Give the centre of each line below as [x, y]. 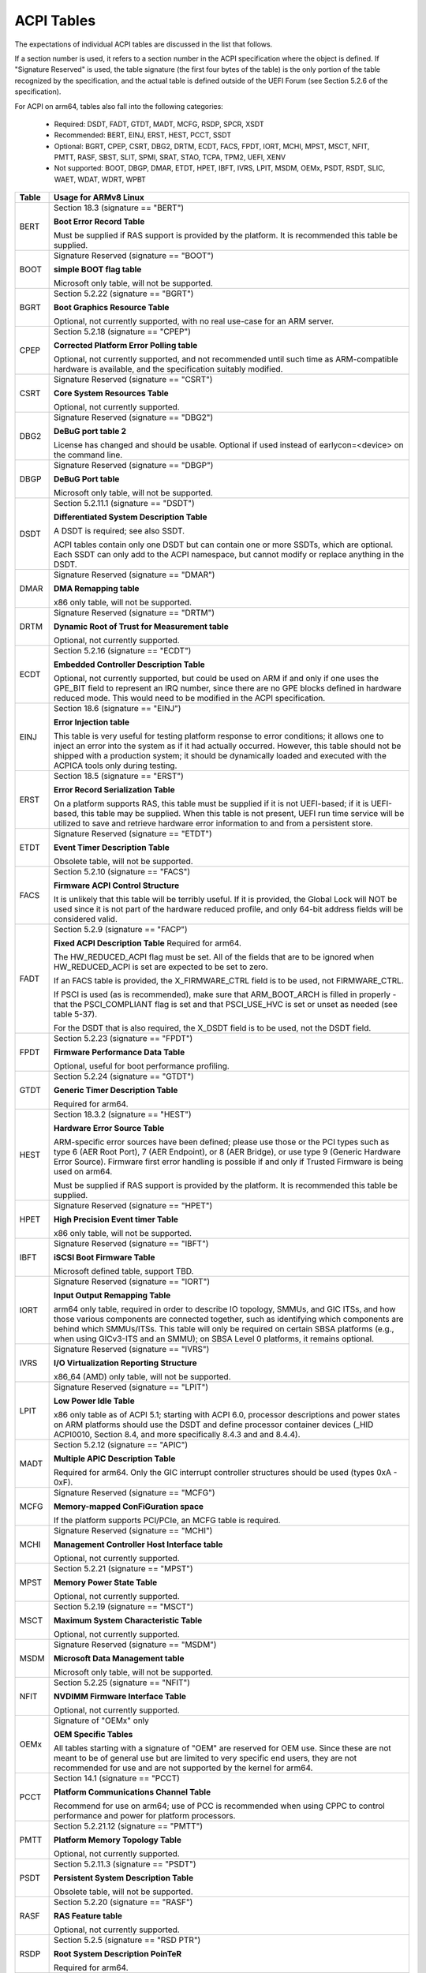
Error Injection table [92, 722]
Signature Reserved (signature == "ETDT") [133, 834]
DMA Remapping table [96, 589]
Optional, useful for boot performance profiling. [142, 1066]
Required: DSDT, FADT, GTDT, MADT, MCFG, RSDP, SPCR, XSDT [159, 124]
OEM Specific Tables [93, 1735]
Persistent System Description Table [123, 1878]
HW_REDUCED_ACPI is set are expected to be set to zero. [161, 967]
